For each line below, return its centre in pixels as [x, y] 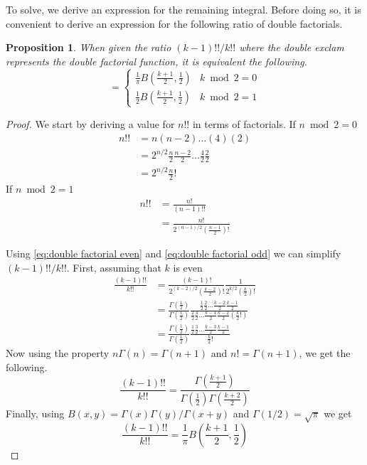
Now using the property [58, 353]
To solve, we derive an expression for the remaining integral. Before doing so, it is [183, 9]
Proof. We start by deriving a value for [90, 123]
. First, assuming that [114, 267]
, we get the [325, 353]
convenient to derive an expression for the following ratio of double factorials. [174, 23]
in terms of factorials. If [244, 123]
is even [188, 267]
